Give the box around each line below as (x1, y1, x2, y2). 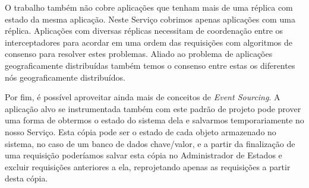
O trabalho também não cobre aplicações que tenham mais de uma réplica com (5, 1, 293, 13)
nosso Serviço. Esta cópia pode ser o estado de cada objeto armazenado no (5, 125, 276, 138)
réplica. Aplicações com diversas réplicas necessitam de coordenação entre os (5, 24, 283, 37)
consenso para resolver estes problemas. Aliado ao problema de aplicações (5, 47, 273, 60)
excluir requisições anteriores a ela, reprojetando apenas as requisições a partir (5, 160, 291, 173)
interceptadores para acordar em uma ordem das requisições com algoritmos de (5, 36, 293, 48)
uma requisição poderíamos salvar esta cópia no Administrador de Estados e (5, 149, 282, 161)
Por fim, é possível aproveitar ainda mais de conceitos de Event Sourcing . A (5, 91, 280, 103)
